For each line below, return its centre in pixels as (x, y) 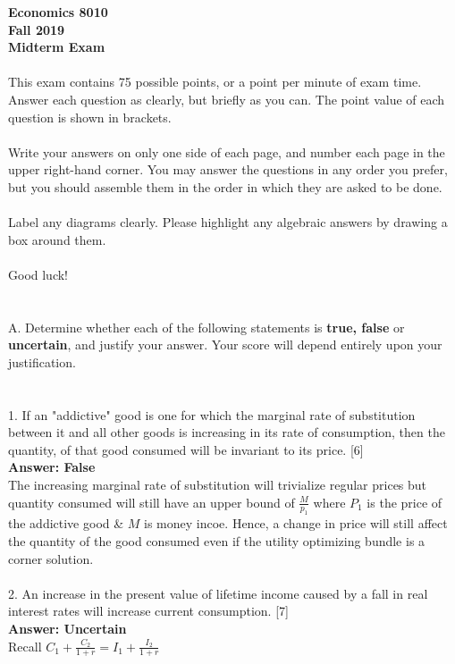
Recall (25, 646)
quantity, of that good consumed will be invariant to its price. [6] (186, 449)
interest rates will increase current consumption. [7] (148, 611)
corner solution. (51, 558)
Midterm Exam (57, 47)
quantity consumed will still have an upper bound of (152, 502)
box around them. (57, 239)
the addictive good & (66, 523)
